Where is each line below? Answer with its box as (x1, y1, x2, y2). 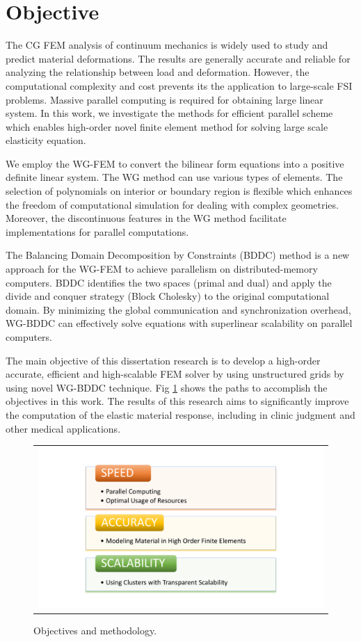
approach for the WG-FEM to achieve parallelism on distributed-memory (6, 262, 318, 276)
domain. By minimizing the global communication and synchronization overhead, (6, 302, 351, 316)
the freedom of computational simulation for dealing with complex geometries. (6, 197, 339, 211)
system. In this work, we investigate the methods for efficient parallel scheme (6, 106, 333, 120)
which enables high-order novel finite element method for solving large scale (6, 119, 328, 134)
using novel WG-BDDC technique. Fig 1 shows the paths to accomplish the (6, 380, 328, 394)
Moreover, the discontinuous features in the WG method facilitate (6, 211, 287, 225)
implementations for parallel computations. (6, 224, 189, 239)
